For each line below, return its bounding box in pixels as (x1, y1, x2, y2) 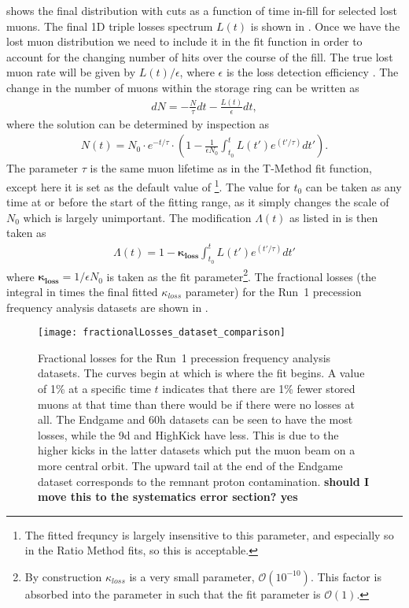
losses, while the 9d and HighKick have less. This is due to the (38, 426, 339, 443)
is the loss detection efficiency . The (226, 64, 399, 80)
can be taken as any (305, 178, 402, 195)
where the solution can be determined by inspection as (6, 115, 269, 132)
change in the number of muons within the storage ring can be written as (6, 79, 359, 95)
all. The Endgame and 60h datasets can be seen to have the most (38, 411, 353, 428)
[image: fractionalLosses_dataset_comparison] (38, 327, 286, 339)
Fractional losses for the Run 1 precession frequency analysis (38, 349, 331, 365)
